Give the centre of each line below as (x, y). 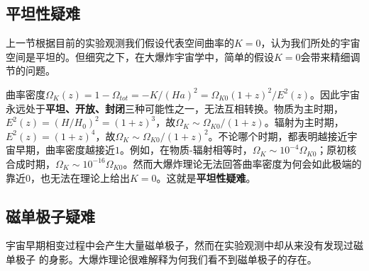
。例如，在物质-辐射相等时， (186, 150)
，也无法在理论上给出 (80, 177)
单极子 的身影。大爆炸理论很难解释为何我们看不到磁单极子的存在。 (161, 259)
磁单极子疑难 (50, 215)
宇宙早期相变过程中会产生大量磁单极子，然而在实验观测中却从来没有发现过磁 (184, 245)
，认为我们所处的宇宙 (310, 43)
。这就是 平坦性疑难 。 (206, 177)
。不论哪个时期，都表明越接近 (278, 135)
